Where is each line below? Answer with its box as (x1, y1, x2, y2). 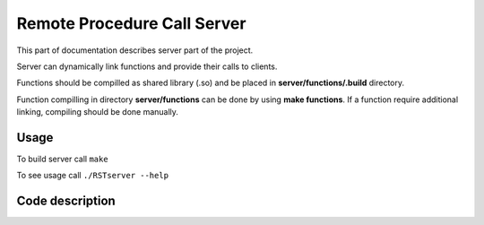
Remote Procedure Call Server (16, 13, 246, 33)
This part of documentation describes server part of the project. (16, 45, 254, 56)
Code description (16, 194, 116, 209)
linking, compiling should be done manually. (16, 107, 179, 117)
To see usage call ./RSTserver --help (16, 170, 169, 181)
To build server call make (16, 153, 108, 165)
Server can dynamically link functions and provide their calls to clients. (16, 61, 278, 72)
